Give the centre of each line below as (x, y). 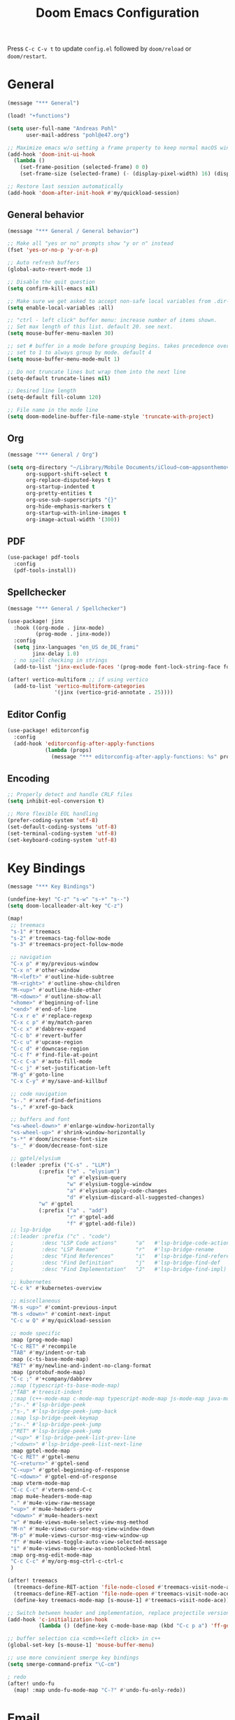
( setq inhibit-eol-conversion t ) (56, 801)
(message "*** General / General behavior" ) (73, 231)
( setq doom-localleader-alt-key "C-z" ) (65, 906)
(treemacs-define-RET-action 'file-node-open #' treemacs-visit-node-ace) (123, 1594)
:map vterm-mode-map (40, 1483)
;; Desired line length (42, 391)
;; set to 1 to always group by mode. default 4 (79, 352)
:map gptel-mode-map (40, 1451)
